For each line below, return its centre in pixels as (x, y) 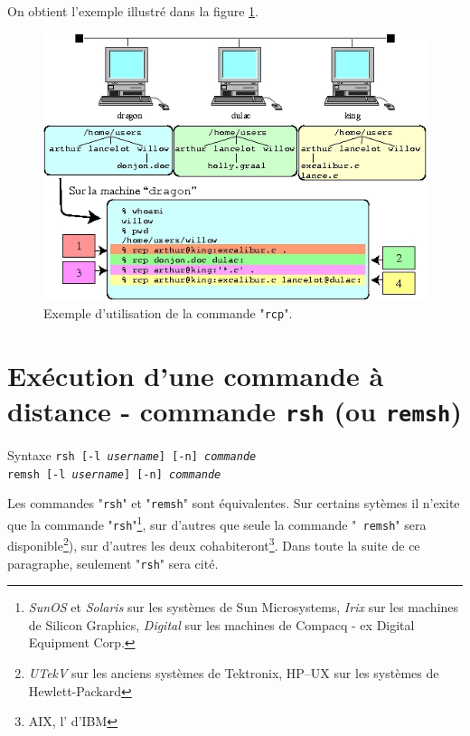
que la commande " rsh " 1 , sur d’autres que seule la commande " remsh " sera (217, 523)
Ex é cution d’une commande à (196, 375)
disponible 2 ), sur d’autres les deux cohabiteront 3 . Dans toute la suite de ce (214, 544)
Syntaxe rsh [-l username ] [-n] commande (132, 455)
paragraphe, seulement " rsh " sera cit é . (113, 563)
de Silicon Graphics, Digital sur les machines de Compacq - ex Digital (221, 624)
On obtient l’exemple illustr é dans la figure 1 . (133, 11)
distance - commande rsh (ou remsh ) (235, 410)
